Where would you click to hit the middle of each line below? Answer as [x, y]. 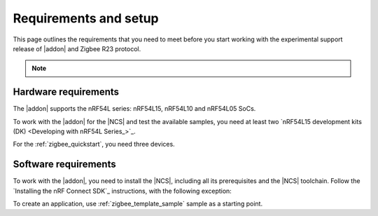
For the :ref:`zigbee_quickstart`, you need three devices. [94, 144]
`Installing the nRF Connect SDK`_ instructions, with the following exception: [122, 191]
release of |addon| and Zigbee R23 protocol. [77, 48]
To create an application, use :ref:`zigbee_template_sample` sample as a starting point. [138, 204]
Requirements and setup [86, 18]
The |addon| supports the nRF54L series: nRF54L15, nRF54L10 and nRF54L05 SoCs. [134, 109]
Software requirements [64, 164]
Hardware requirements [66, 92]
